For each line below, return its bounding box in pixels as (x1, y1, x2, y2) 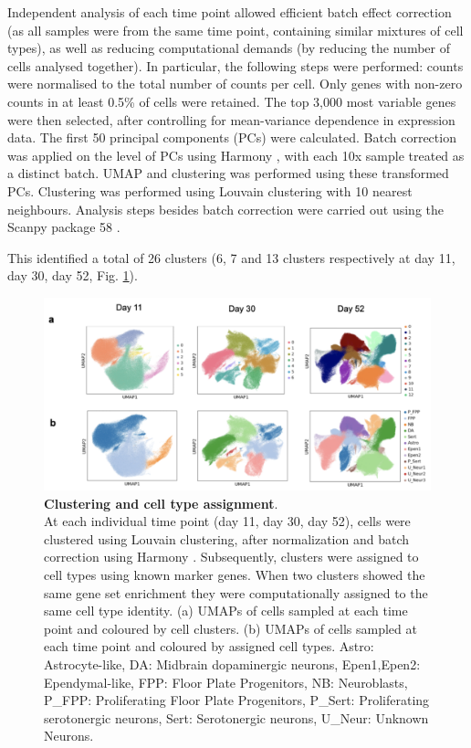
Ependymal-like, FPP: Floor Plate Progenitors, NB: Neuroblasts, (44, 672, 408, 691)
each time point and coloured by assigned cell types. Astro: (44, 637, 374, 656)
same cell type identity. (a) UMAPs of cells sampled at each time (44, 601, 408, 620)
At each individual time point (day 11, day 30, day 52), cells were (44, 511, 411, 531)
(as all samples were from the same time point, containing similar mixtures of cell (7, 20, 464, 39)
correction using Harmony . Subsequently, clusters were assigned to (44, 547, 419, 566)
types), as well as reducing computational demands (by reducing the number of (7, 38, 450, 58)
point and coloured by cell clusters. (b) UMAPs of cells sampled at (44, 618, 417, 637)
